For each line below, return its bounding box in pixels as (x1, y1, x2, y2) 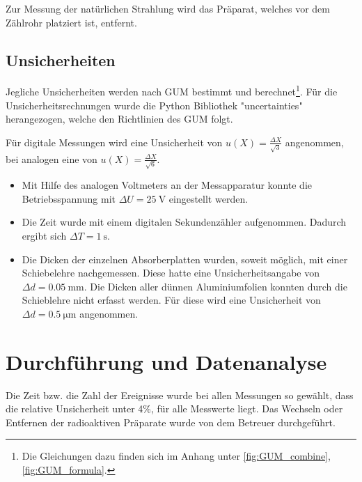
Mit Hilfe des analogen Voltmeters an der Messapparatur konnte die (22, 178, 312, 192)
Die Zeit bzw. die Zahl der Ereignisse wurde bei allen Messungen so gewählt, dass (6, 387, 354, 402)
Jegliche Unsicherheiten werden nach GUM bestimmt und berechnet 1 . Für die (6, 82, 338, 99)
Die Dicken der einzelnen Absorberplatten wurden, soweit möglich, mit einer (22, 251, 348, 266)
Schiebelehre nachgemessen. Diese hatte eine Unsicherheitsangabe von (22, 265, 320, 280)
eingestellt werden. (168, 191, 249, 205)
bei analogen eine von (6, 151, 97, 166)
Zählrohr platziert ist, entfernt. (6, 15, 137, 29)
